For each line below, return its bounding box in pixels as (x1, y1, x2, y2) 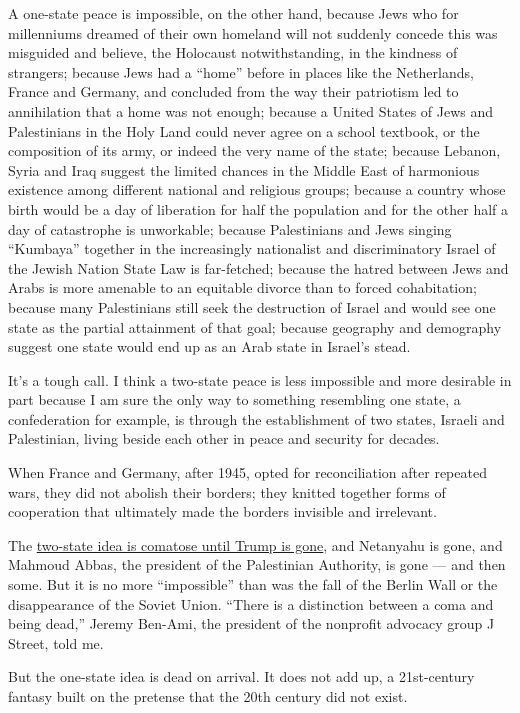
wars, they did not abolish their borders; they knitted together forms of (8, 481, 446, 502)
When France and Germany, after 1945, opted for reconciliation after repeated (8, 462, 487, 483)
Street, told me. (8, 632, 104, 653)
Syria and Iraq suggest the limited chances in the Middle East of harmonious (8, 159, 480, 180)
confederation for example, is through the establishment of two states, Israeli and (8, 408, 505, 429)
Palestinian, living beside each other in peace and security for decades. (8, 428, 440, 449)
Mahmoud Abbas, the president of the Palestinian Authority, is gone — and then (8, 554, 506, 575)
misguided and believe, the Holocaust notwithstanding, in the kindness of (8, 42, 458, 63)
